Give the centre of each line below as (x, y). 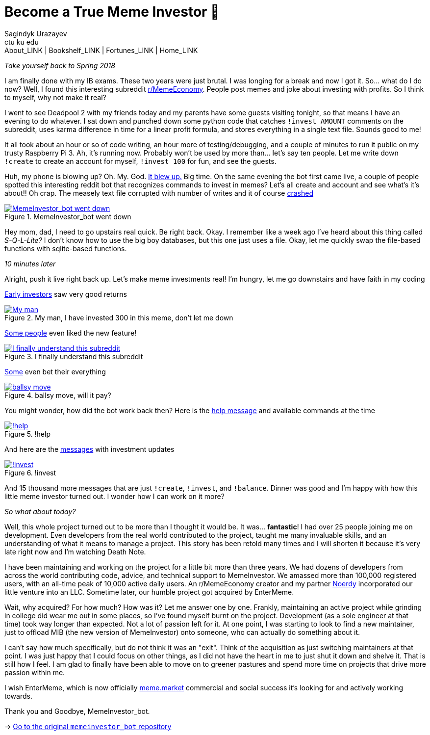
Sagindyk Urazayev (36, 33)
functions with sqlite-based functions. (66, 248)
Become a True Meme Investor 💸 (112, 12)
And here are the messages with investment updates (89, 449)
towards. (18, 696)
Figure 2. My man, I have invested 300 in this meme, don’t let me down (119, 317)
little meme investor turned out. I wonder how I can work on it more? (114, 496)
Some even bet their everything (55, 371)
